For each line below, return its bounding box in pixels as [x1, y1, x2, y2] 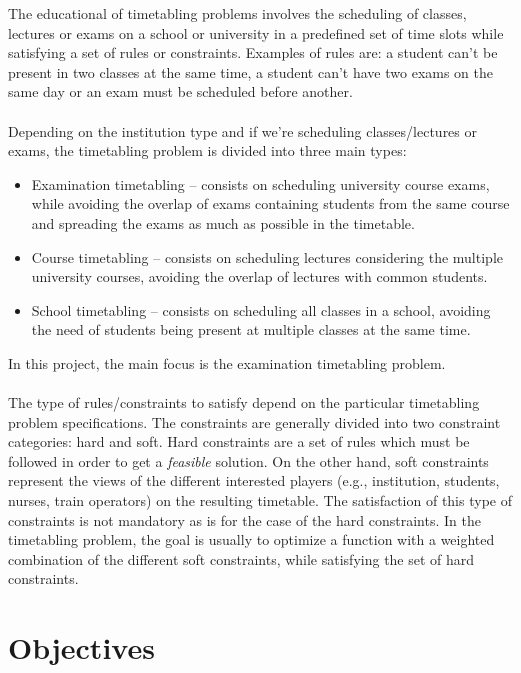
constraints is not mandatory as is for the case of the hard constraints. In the [8, 509, 481, 530]
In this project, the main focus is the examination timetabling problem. [8, 352, 446, 373]
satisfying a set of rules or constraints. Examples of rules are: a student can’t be [8, 42, 498, 63]
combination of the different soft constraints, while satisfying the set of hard [8, 548, 475, 569]
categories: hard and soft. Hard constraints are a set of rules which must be [8, 431, 470, 452]
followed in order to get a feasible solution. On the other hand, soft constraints [8, 450, 489, 471]
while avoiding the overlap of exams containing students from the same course [31, 193, 510, 214]
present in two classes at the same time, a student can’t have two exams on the [8, 61, 494, 82]
